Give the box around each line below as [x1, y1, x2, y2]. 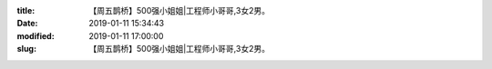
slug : [16, 44, 36, 54]
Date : [16, 18, 38, 29]
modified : [16, 30, 55, 41]
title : [16, 5, 36, 15]
